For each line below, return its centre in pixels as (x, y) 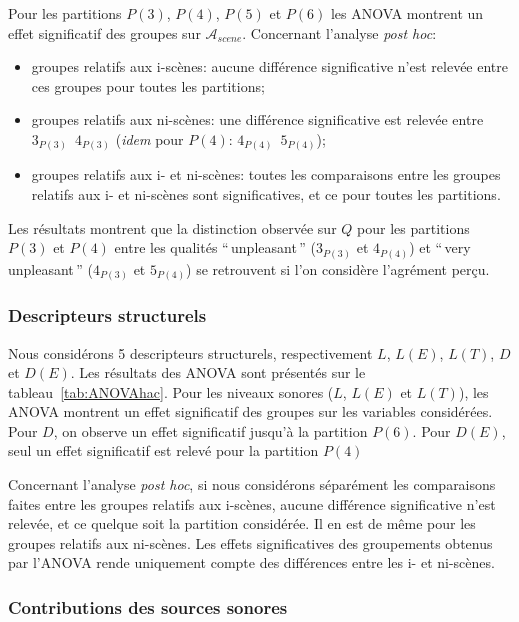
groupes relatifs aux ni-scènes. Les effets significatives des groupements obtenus (250, 542)
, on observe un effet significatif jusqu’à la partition (210, 430)
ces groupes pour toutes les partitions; (148, 85)
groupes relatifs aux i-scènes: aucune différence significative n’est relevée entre (270, 66)
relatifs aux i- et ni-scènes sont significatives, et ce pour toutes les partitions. (266, 194)
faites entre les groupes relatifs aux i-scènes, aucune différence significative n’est (252, 503)
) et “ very (440, 247)
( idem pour (149, 138)
